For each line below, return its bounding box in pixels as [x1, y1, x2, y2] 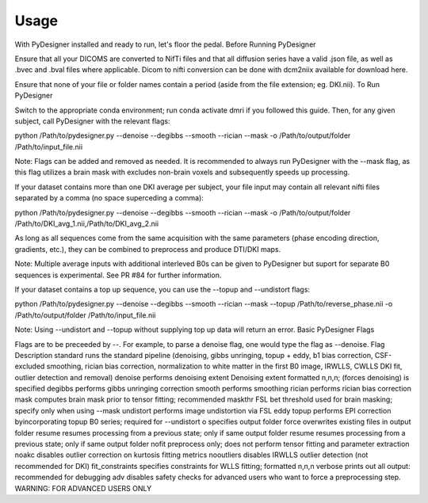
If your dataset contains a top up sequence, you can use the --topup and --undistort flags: [14, 284, 311, 294]
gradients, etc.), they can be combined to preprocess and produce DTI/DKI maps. [14, 244, 281, 253]
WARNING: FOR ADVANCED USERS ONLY [14, 483, 152, 493]
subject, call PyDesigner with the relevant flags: [14, 116, 170, 126]
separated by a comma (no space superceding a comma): [14, 193, 204, 203]
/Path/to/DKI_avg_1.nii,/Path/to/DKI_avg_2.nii [14, 219, 159, 229]
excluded [14, 361, 45, 372]
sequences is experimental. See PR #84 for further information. [14, 270, 222, 280]
